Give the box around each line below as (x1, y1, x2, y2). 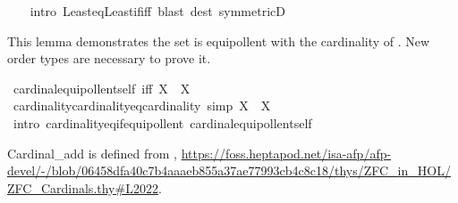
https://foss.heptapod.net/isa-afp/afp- (181, 143, 392, 162)
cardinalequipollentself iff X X (13, 78, 191, 97)
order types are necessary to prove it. (7, 49, 211, 68)
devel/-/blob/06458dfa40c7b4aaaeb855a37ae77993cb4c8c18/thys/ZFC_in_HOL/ (7, 161, 451, 180)
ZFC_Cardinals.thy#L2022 (7, 178, 158, 197)
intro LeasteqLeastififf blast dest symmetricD (30, 2, 285, 20)
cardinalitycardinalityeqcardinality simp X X (13, 96, 271, 115)
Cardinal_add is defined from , (7, 143, 177, 162)
